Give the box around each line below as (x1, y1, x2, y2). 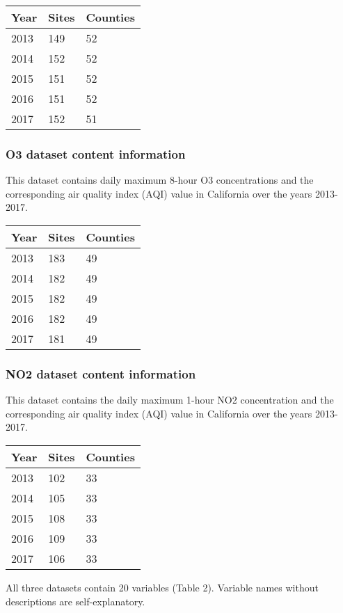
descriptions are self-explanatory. (6, 594, 145, 608)
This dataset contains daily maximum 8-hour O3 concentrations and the (6, 173, 314, 187)
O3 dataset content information (6, 145, 186, 162)
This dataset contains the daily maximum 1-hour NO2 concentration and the (6, 392, 334, 407)
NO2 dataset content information (6, 365, 196, 382)
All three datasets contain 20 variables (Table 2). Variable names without (6, 580, 319, 594)
